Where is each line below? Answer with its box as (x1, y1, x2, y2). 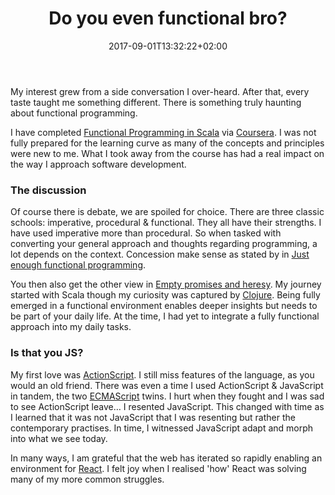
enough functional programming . (10, 259, 147, 271)
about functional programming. (10, 107, 138, 119)
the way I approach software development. (10, 158, 187, 170)
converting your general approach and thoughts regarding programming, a (10, 238, 318, 250)
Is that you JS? (10, 346, 84, 360)
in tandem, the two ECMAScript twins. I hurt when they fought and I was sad (10, 390, 325, 402)
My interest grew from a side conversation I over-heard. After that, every (10, 85, 310, 97)
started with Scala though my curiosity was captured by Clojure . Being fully (10, 289, 321, 301)
